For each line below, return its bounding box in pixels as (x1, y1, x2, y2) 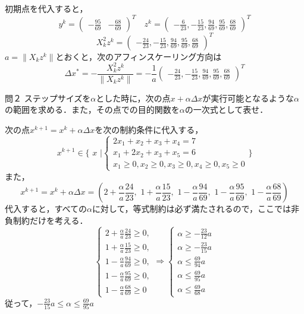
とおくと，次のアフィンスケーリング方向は (55, 50, 222, 62)
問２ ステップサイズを (5, 91, 91, 104)
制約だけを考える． (12, 214, 88, 226)
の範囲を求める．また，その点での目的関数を (5, 103, 180, 116)
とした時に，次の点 (96, 91, 171, 104)
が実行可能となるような (202, 91, 294, 104)
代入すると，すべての (5, 202, 87, 215)
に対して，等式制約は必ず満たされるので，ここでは (92, 202, 291, 215)
